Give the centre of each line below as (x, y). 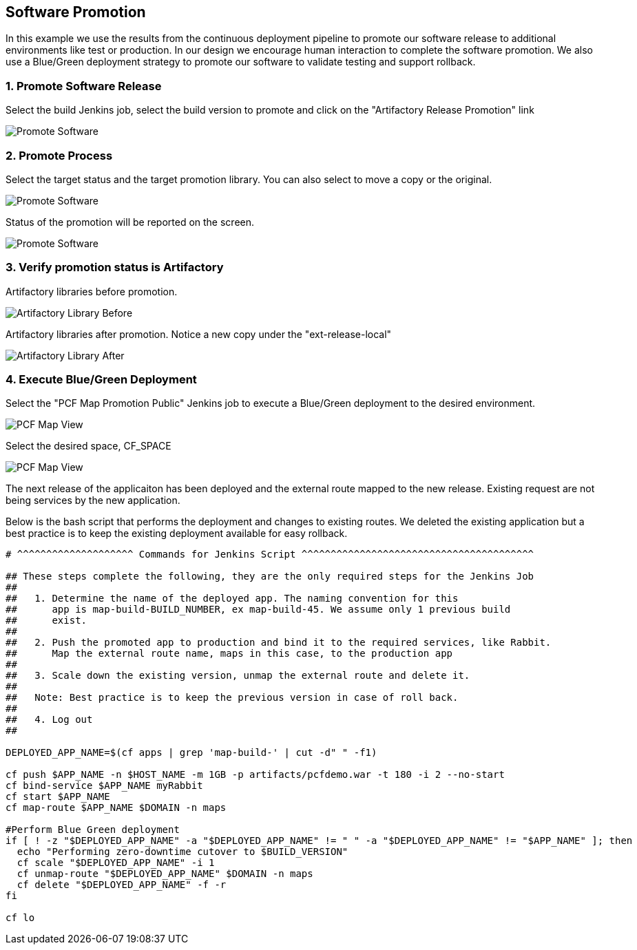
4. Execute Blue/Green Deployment (101, 380)
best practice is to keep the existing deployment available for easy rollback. (177, 534)
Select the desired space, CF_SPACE (88, 446)
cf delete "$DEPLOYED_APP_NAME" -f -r (122, 885)
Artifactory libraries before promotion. (92, 291)
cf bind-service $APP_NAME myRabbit (104, 786)
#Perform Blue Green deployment (93, 830)
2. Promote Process (59, 155)
